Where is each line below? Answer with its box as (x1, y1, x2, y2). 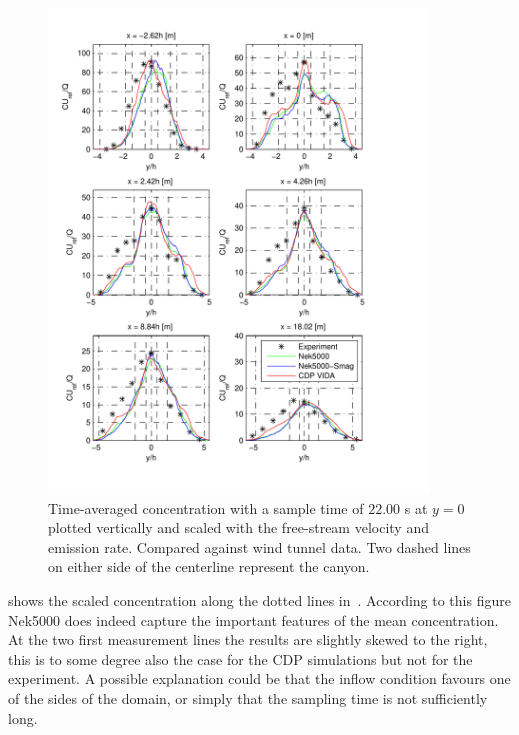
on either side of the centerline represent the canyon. (48, 556, 370, 577)
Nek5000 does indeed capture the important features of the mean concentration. (8, 609, 499, 630)
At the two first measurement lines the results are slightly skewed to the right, (8, 629, 488, 650)
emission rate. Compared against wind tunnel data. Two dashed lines (48, 536, 471, 557)
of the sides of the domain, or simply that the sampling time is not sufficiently (8, 687, 488, 708)
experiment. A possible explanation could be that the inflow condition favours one (8, 668, 511, 689)
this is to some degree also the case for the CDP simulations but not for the (8, 648, 473, 669)
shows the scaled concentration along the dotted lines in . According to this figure (8, 589, 511, 610)
